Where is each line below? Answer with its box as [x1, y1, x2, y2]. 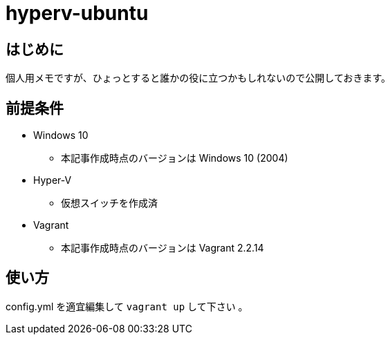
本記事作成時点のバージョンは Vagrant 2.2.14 [61, 242, 264, 254]
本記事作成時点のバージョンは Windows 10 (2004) [61, 152, 288, 164]
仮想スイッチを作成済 [61, 197, 158, 209]
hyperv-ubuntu [6, 1, 149, 25]
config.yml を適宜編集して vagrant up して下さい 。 [6, 300, 248, 312]
